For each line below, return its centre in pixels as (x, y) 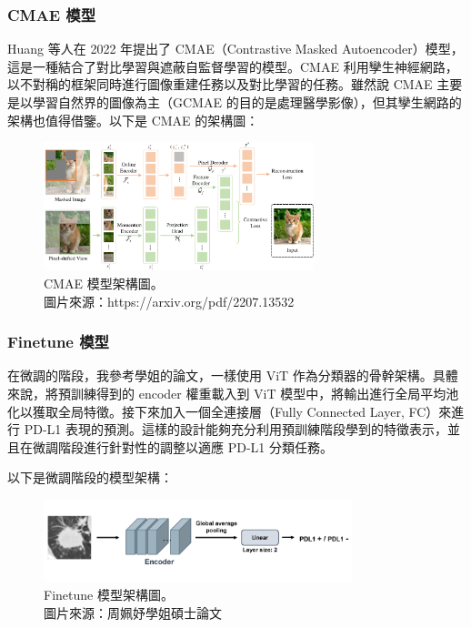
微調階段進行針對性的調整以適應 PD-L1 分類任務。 (182, 446)
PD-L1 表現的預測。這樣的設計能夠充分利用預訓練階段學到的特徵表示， (235, 429)
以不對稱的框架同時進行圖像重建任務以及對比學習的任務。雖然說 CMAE (220, 84)
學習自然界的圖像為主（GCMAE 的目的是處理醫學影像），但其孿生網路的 (247, 102)
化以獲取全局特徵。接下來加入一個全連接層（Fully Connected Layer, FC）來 (230, 411)
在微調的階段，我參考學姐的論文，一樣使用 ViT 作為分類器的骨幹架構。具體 (233, 375)
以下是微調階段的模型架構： (90, 477)
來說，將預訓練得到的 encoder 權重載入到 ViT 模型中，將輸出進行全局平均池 (233, 394)
